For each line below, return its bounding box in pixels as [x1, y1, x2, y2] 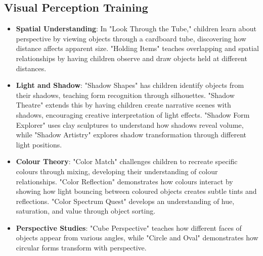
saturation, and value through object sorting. [16, 206, 156, 216]
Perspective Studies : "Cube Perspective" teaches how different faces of [16, 222, 242, 233]
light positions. [16, 139, 62, 149]
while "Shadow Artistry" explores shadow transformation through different [16, 129, 247, 140]
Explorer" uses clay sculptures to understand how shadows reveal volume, [16, 119, 244, 130]
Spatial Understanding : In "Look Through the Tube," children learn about [16, 23, 256, 34]
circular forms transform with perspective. [16, 242, 147, 253]
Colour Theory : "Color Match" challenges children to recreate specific [16, 156, 238, 167]
